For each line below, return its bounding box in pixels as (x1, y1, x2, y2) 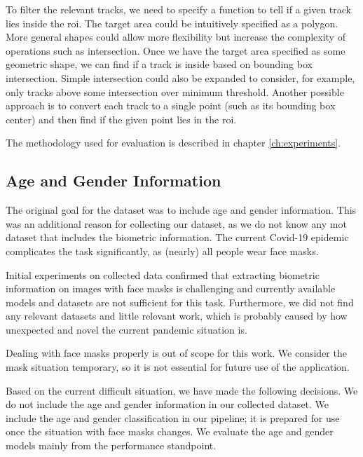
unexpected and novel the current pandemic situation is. (6, 322, 247, 336)
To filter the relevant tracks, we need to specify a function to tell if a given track (6, 2, 351, 16)
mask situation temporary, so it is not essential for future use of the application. (6, 360, 350, 374)
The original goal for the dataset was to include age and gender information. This (6, 203, 357, 217)
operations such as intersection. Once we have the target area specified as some (6, 43, 345, 57)
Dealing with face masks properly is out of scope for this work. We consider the (6, 346, 347, 360)
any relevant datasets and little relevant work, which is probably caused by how (6, 308, 348, 323)
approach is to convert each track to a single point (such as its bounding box (6, 98, 336, 113)
